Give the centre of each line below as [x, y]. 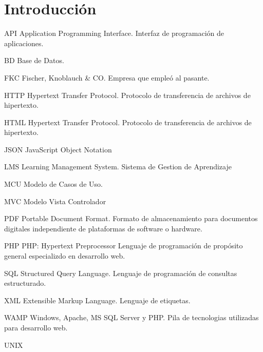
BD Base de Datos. [34, 60]
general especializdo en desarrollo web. [65, 256]
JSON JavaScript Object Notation [58, 149]
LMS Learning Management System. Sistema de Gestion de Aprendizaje [118, 167]
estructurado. [25, 283]
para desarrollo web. [36, 327]
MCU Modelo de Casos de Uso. [53, 184]
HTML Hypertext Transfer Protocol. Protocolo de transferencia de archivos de [128, 122]
